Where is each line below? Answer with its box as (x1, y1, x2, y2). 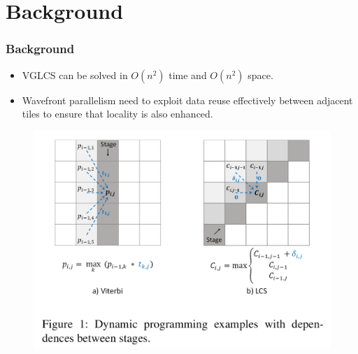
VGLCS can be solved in (22, 67, 128, 82)
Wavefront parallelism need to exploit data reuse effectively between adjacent (22, 92, 353, 107)
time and (169, 67, 207, 82)
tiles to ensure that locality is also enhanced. (22, 106, 213, 121)
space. (248, 67, 273, 82)
